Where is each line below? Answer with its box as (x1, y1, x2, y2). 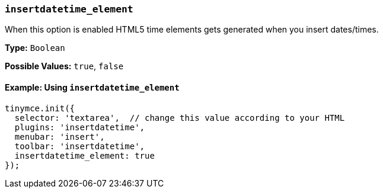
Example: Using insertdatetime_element (5, 82, 180, 92)
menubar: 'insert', (14, 131, 105, 141)
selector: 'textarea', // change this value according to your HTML (14, 112, 345, 123)
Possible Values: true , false (5, 61, 124, 72)
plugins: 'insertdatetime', (14, 122, 145, 132)
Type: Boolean (5, 43, 65, 53)
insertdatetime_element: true (14, 150, 155, 160)
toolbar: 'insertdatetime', (14, 141, 145, 151)
